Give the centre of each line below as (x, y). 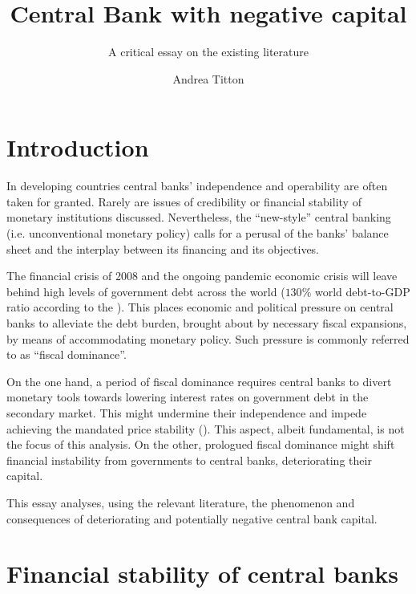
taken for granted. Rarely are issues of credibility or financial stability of (184, 201)
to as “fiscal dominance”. (67, 354)
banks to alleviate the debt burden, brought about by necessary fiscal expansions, (207, 323)
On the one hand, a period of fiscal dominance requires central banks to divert (199, 381)
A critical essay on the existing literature (208, 52)
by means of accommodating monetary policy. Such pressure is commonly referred (208, 338)
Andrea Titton (208, 78)
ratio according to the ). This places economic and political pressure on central (200, 307)
